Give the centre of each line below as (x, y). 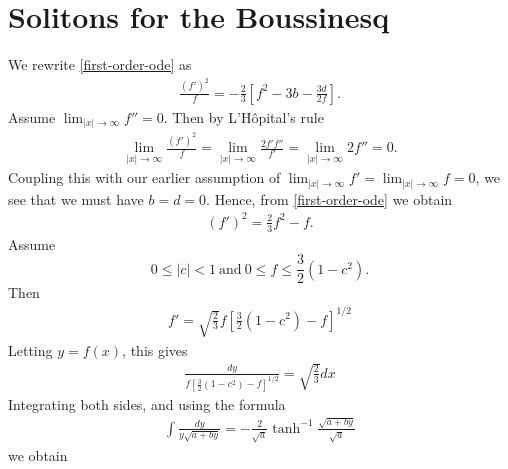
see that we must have (76, 198)
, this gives (155, 349)
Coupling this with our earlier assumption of (144, 177)
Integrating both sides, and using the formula (147, 403)
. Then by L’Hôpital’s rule (243, 116)
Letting (30, 349)
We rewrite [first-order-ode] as (100, 64)
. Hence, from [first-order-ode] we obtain (329, 198)
